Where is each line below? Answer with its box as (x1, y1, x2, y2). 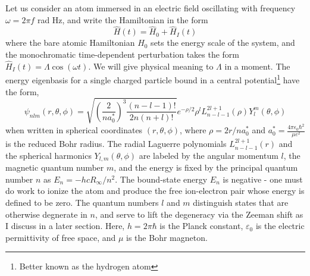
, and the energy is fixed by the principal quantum (114, 161, 298, 174)
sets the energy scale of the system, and (151, 36, 295, 49)
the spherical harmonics (5, 149, 92, 161)
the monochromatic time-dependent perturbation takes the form (5, 48, 240, 60)
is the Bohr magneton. (126, 231, 208, 243)
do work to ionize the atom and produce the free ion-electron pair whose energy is (5, 184, 305, 197)
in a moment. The (224, 59, 290, 72)
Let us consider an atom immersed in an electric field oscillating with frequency (5, 2, 296, 14)
